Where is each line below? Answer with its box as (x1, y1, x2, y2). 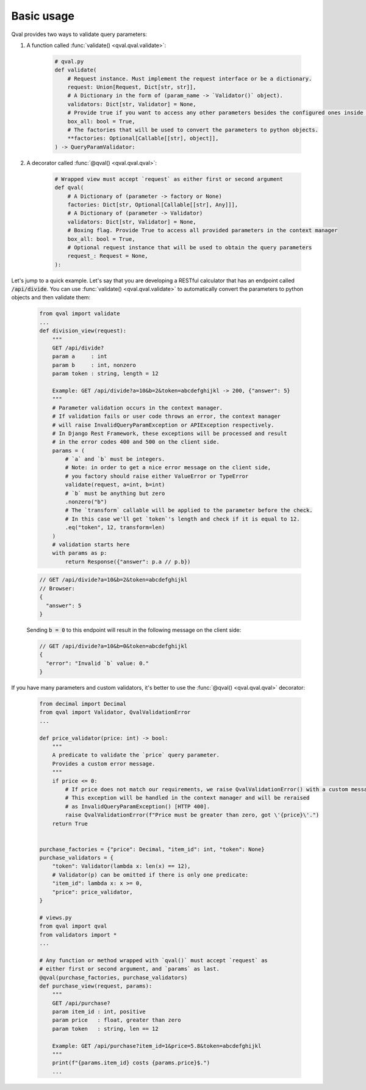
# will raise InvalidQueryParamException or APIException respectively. (52, 422, 274, 428)
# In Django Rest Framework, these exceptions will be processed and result (52, 430, 287, 437)
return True (52, 820, 88, 827)
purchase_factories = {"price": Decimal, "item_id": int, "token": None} (39, 846, 265, 852)
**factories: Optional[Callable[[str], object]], (67, 135, 219, 142)
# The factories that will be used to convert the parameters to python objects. (67, 126, 318, 134)
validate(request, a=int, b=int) (65, 481, 165, 488)
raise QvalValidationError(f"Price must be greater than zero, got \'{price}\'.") (65, 811, 320, 819)
